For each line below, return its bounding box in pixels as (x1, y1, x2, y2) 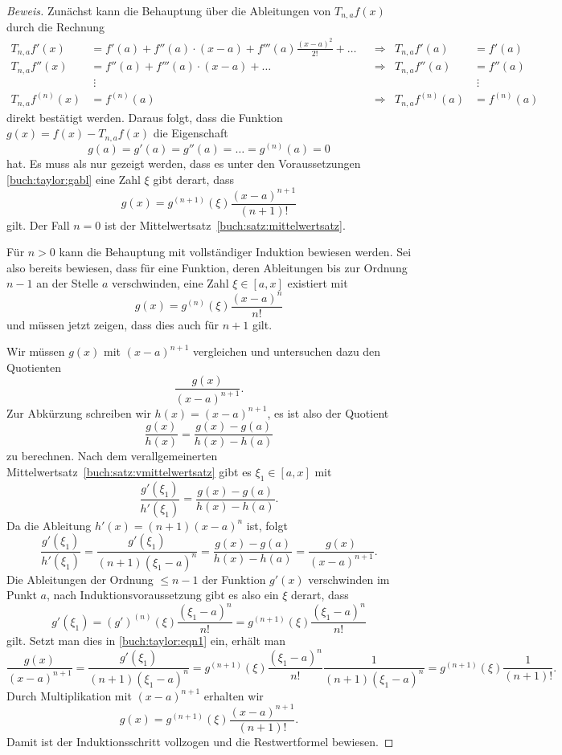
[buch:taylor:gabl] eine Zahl (6, 170, 141, 187)
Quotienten (6, 358, 62, 375)
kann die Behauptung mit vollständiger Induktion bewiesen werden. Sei (59, 243, 412, 260)
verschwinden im (308, 570, 390, 587)
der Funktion (202, 570, 266, 587)
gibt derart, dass (153, 170, 234, 187)
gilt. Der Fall (6, 216, 70, 233)
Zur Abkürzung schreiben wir (6, 404, 151, 421)
